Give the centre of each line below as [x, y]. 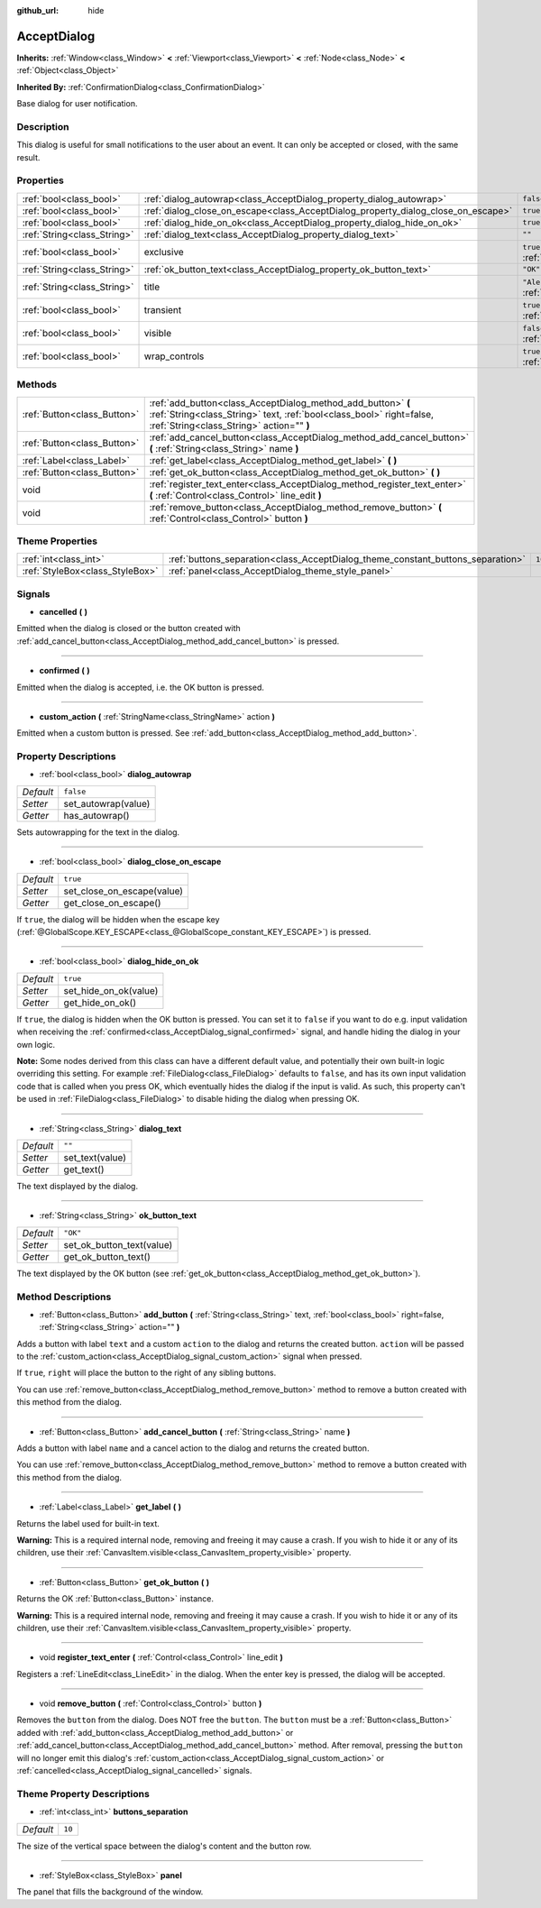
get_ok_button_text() [107, 1256]
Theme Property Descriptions [83, 1793]
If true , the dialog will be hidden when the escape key [118, 919]
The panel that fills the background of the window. [110, 1892]
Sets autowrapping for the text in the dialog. [98, 832]
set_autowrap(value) [107, 803]
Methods [37, 385]
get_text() [84, 1170]
